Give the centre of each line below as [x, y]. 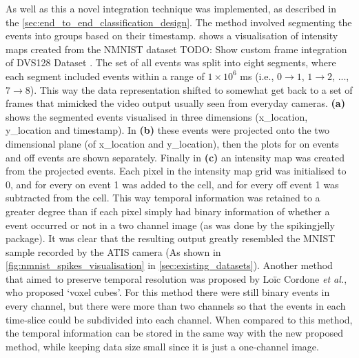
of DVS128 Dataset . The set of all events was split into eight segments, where [171, 62]
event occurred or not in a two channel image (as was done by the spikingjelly [170, 225]
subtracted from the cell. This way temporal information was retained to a [163, 198]
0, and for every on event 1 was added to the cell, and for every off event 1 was [172, 184]
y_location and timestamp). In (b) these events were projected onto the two [168, 130]
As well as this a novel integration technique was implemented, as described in [171, 8]
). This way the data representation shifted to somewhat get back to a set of [191, 89]
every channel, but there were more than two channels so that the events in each [176, 306]
